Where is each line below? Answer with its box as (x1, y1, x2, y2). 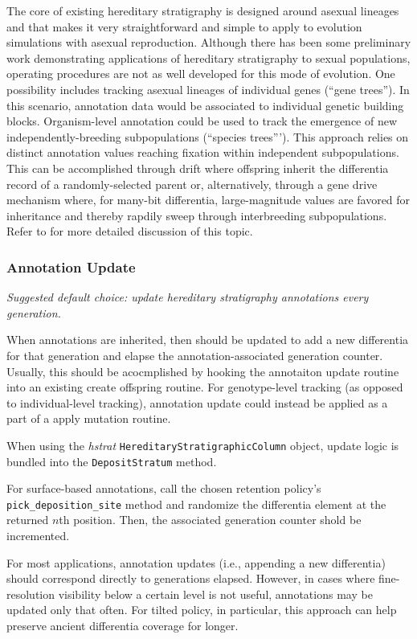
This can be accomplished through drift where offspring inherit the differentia (6, 159, 389, 176)
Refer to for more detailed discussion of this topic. (6, 223, 253, 240)
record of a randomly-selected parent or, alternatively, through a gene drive (6, 175, 378, 192)
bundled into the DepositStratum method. (6, 453, 217, 469)
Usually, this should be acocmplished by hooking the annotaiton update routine (6, 363, 399, 379)
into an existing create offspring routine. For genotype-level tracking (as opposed (6, 379, 403, 395)
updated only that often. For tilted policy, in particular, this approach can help (6, 601, 397, 618)
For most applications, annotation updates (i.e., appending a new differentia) (6, 554, 386, 571)
